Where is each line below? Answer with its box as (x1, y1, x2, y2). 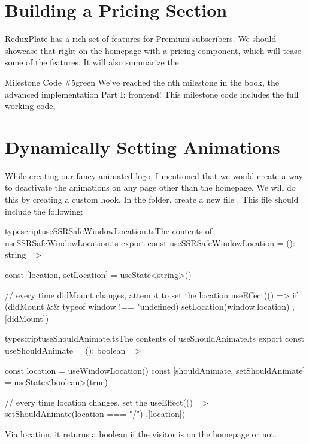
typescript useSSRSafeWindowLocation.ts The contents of (5, 225, 213, 237)
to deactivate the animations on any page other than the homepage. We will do (5, 181, 296, 194)
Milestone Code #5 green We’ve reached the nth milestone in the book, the (5, 75, 279, 88)
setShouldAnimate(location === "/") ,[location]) (5, 407, 186, 420)
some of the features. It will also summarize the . (5, 56, 184, 68)
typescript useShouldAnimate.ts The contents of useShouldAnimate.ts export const (5, 332, 305, 345)
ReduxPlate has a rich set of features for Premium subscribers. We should (5, 32, 277, 45)
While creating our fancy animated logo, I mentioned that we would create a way (5, 169, 303, 182)
